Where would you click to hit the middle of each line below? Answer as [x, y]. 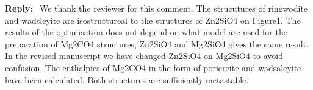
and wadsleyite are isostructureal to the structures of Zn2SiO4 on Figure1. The [153, 20]
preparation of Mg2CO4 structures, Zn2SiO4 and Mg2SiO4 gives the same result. [157, 43]
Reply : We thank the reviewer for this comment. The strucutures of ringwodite [156, 8]
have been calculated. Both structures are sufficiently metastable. [127, 79]
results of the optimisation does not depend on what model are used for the [146, 32]
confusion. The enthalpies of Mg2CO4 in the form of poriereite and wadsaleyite [153, 67]
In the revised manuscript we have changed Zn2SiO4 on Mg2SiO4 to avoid [144, 56]
